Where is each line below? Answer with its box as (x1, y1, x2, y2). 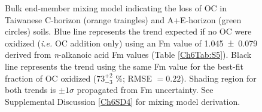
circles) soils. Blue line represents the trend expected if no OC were (5, 25, 252, 38)
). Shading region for (181, 71, 257, 84)
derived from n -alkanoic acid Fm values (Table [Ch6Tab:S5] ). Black (5, 48, 252, 61)
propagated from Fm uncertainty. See (77, 83, 214, 96)
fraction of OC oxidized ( (5, 71, 97, 84)
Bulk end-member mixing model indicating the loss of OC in (5, 2, 227, 14)
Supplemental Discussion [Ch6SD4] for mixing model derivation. (5, 95, 240, 107)
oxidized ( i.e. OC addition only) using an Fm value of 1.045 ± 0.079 (5, 36, 258, 49)
